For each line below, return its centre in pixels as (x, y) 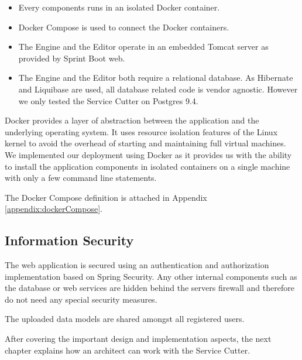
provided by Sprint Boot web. (72, 58)
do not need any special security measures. (81, 299)
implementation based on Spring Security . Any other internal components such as (151, 276)
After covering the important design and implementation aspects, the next (138, 339)
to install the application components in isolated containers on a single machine (147, 166)
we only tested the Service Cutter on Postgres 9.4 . (108, 100)
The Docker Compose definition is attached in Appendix (106, 197)
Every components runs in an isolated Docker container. (119, 7)
